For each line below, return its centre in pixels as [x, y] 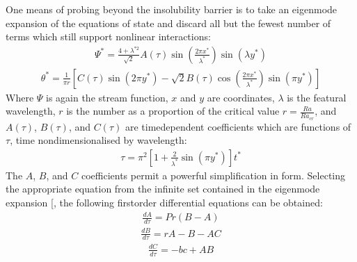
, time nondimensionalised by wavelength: [98, 140]
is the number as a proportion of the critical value [173, 111]
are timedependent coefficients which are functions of [238, 126]
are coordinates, [241, 97]
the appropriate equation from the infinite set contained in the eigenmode [163, 189]
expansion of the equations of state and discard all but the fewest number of [168, 23]
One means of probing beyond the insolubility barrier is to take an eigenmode [172, 9]
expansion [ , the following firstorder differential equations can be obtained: [164, 203]
